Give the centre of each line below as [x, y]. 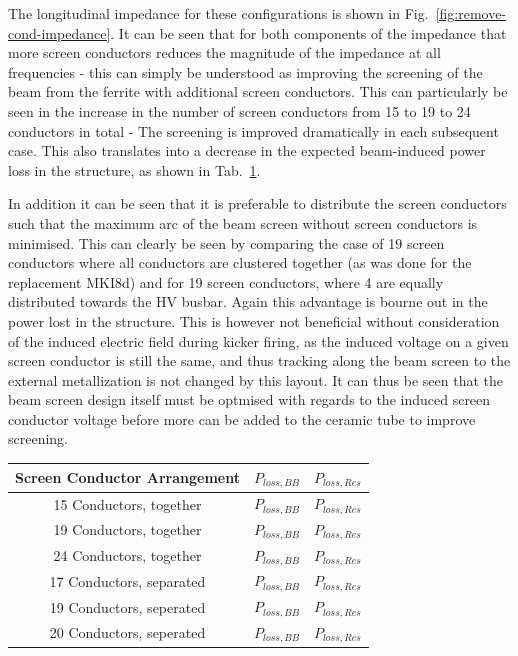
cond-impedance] [59, 32]
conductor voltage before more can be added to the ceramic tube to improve [242, 418]
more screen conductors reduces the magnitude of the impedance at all [224, 52]
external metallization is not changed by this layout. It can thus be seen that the [255, 379]
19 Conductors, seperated [127, 606]
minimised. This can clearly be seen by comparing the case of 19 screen [226, 242]
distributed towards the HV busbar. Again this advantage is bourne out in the [248, 301]
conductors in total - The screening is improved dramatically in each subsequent [253, 130]
